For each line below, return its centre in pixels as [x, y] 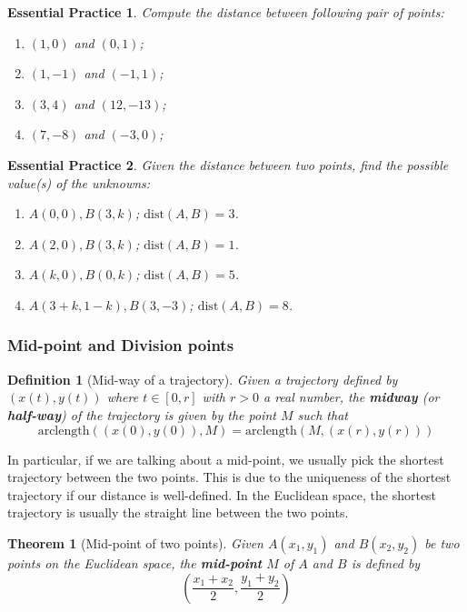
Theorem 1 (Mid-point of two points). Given [135, 542]
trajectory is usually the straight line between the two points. [178, 512]
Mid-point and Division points [121, 345]
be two [442, 542]
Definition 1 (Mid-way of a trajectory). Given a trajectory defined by [203, 379]
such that [323, 414]
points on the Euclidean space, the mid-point [135, 562]
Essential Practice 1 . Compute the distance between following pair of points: [226, 12]
